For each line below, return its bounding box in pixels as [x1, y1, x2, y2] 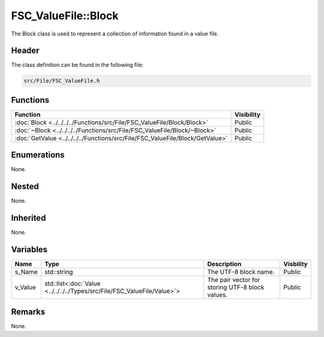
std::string [44, 268, 73, 276]
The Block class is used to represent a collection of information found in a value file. [11, 30, 219, 37]
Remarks [11, 306, 46, 317]
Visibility [234, 110, 261, 118]
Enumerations [11, 150, 65, 160]
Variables [11, 244, 48, 255]
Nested [11, 181, 39, 192]
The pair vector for [207, 276, 260, 284]
